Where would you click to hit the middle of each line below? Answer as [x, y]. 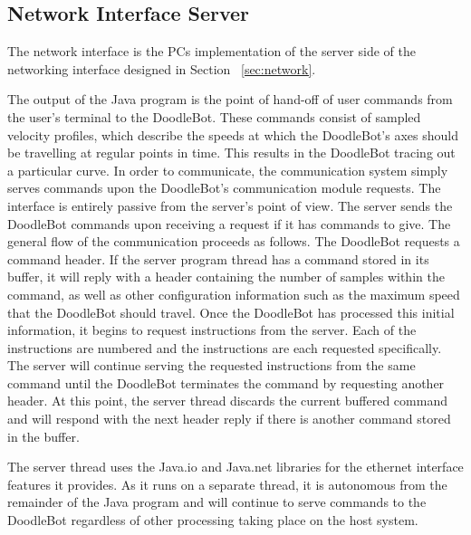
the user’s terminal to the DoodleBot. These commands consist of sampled [214, 116]
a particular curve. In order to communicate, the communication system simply [228, 170]
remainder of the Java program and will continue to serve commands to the [217, 502]
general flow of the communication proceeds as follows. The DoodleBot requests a [234, 241]
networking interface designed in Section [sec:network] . [162, 68]
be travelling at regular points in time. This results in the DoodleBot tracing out [231, 153]
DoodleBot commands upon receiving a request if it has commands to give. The [229, 223]
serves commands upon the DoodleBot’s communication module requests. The [224, 188]
